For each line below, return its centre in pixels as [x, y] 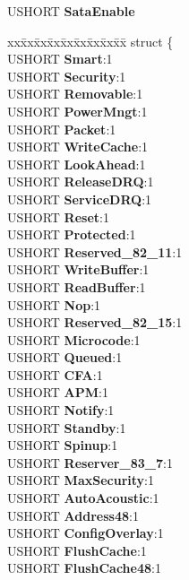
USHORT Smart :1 [60, 59]
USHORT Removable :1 [75, 94]
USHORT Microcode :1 [74, 339]
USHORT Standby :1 [67, 427]
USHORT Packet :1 [62, 129]
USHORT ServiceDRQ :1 [80, 199]
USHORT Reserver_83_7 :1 [90, 462]
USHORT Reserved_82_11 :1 [95, 251]
